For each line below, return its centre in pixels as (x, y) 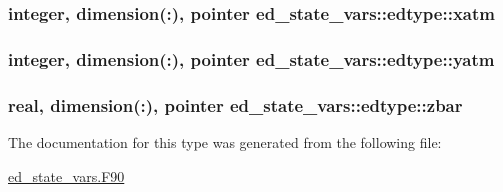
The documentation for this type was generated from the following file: (225, 141)
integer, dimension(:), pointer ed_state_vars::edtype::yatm (251, 58)
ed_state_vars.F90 (66, 175)
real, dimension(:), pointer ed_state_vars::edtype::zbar (235, 104)
